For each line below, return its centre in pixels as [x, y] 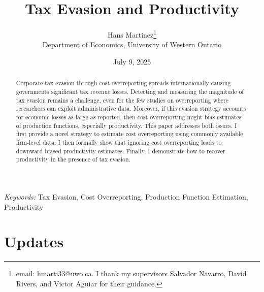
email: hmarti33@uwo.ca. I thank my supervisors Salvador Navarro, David [131, 273]
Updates [34, 241]
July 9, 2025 [132, 61]
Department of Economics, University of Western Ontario [132, 44]
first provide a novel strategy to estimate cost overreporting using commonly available [129, 134]
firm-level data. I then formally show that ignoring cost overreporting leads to [119, 142]
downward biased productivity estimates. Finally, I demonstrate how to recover [121, 151]
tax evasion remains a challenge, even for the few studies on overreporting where [122, 100]
